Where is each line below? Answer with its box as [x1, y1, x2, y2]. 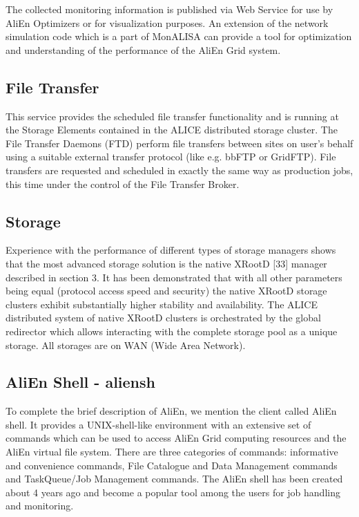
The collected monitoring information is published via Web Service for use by [6, 2, 333, 16]
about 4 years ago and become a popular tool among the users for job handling [6, 485, 340, 499]
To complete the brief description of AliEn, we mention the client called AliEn [6, 404, 337, 418]
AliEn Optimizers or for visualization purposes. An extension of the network [6, 15, 329, 30]
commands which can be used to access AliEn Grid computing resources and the [6, 431, 347, 445]
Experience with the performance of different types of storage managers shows [6, 243, 336, 257]
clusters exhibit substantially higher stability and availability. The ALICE [6, 297, 318, 311]
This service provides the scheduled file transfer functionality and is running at [6, 109, 339, 123]
